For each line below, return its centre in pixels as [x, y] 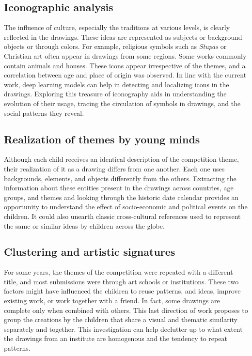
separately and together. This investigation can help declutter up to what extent [123, 329]
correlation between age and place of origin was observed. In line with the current [125, 75]
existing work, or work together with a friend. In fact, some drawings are [112, 301]
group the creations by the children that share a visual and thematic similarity [121, 319]
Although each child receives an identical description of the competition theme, [121, 159]
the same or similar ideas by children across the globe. [84, 225]
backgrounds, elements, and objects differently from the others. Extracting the [120, 178]
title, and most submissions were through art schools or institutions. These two [121, 281]
